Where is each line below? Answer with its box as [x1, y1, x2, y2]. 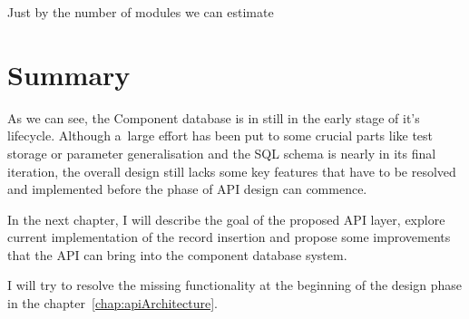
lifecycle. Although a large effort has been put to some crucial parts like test [7, 126, 434, 145]
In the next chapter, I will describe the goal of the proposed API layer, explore [7, 209, 445, 228]
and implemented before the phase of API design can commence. [7, 179, 367, 198]
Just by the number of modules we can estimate [7, 3, 274, 21]
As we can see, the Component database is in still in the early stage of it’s [7, 108, 420, 127]
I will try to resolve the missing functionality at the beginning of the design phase [7, 275, 462, 295]
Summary [7, 55, 131, 92]
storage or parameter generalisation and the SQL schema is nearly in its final [7, 143, 436, 162]
